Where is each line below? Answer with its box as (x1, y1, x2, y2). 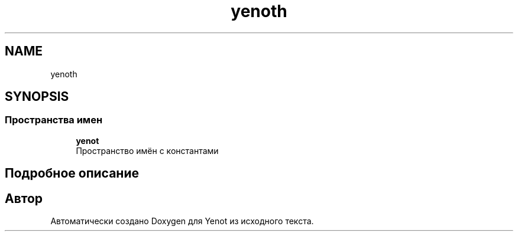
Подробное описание (5, 166, 139, 181)
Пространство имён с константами (76, 145, 219, 156)
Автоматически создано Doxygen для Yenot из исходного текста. (50, 216, 314, 227)
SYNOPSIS (5, 89, 69, 104)
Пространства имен (5, 114, 103, 126)
